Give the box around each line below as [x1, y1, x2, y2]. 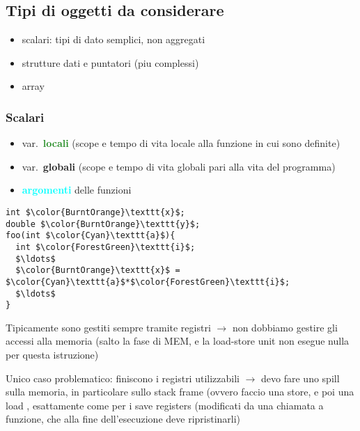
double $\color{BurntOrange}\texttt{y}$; [6, 219, 201, 229]
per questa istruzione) [6, 347, 99, 362]
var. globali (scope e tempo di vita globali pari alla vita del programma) [22, 159, 336, 173]
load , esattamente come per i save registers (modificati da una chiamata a [6, 398, 324, 412]
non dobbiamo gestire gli [232, 320, 338, 334]
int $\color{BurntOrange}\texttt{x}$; [6, 207, 185, 217]
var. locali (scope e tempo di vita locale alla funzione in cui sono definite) [22, 136, 341, 150]
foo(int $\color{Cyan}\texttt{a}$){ [6, 230, 175, 241]
